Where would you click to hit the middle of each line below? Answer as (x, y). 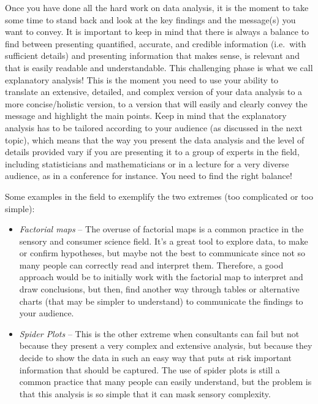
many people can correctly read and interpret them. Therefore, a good (151, 265)
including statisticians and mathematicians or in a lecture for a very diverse (147, 163)
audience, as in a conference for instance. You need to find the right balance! (149, 176)
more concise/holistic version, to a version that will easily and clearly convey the (156, 103)
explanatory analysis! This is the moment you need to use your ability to (142, 79)
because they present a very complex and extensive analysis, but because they (166, 345)
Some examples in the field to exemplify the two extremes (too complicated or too (159, 196)
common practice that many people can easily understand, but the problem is (165, 382)
